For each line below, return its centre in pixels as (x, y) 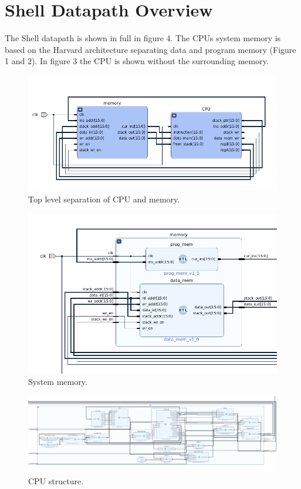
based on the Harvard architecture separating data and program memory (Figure (150, 49)
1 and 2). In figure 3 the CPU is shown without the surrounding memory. (137, 61)
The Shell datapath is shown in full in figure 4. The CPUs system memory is (143, 38)
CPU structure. (56, 480)
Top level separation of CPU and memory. (104, 199)
